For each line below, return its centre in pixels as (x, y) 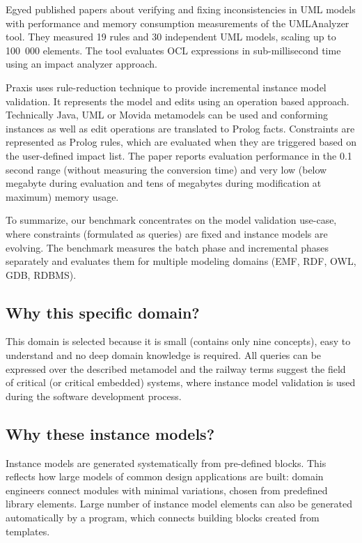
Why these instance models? (110, 433)
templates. (28, 531)
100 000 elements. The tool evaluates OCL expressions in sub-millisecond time (173, 50)
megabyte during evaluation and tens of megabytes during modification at (164, 183)
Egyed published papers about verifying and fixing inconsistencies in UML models (181, 9)
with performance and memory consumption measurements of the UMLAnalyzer (178, 23)
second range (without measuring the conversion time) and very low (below (166, 169)
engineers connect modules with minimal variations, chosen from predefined (167, 490)
